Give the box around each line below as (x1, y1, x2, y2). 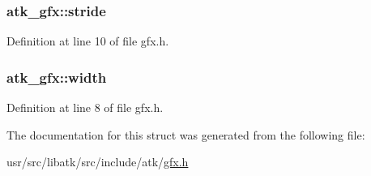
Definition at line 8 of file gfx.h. (6, 99, 164, 116)
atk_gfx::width (6, 67, 107, 87)
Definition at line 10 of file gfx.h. (6, 32, 169, 49)
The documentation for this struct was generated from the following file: (6, 126, 365, 143)
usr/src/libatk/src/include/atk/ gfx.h (6, 153, 189, 170)
